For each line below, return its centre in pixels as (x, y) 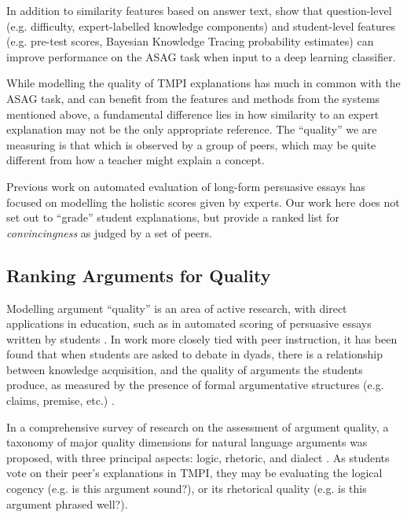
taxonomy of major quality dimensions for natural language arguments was (187, 442)
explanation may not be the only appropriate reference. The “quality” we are (192, 129)
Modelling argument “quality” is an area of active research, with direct (177, 308)
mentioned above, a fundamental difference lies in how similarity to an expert (193, 114)
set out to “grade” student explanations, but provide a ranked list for (173, 217)
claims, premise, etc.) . (60, 400)
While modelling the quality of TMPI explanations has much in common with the (203, 83)
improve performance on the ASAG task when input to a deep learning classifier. (201, 56)
